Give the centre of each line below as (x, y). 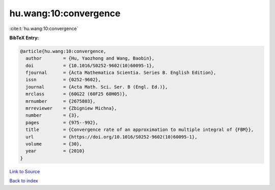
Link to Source (25, 171)
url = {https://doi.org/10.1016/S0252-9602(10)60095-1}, (112, 137)
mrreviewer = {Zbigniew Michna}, (71, 108)
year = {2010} (55, 151)
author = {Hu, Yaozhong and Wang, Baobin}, (90, 58)
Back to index (24, 181)
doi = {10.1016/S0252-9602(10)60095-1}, (90, 65)
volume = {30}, (54, 144)
